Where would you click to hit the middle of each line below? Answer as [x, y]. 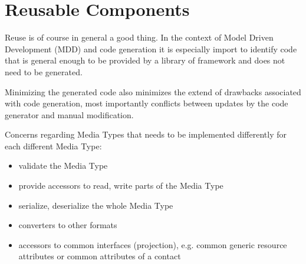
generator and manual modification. [69, 114]
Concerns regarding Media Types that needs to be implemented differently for [146, 134]
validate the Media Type [63, 166]
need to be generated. [44, 71]
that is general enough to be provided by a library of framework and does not [145, 60]
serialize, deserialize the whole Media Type [96, 205]
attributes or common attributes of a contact [100, 256]
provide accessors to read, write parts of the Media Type [121, 186]
